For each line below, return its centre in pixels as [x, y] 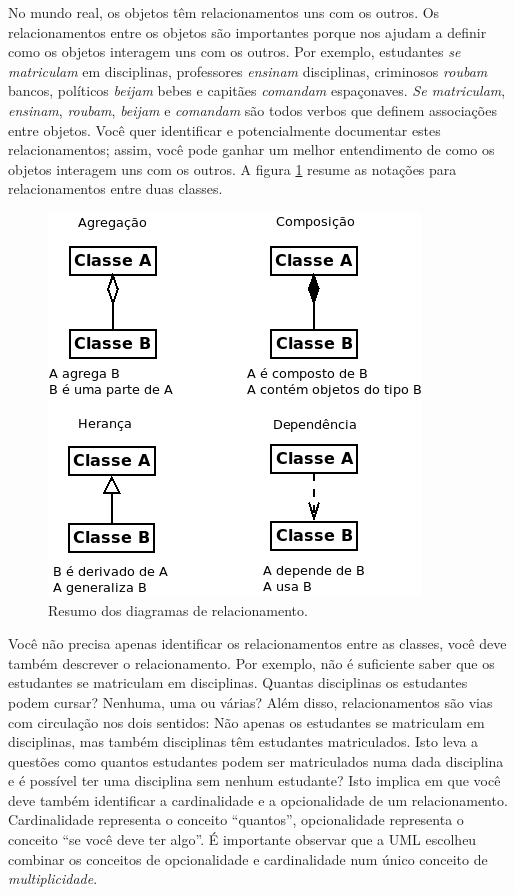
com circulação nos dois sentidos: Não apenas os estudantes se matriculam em [246, 721]
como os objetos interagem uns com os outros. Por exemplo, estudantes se [234, 51]
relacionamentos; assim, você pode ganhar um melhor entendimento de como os [251, 149]
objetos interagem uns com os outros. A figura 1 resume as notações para [232, 168]
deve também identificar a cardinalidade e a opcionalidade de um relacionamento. [258, 799]
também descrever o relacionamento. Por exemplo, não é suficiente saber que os [251, 662]
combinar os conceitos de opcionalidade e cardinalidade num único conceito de [248, 858]
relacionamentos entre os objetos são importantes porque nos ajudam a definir [247, 31]
